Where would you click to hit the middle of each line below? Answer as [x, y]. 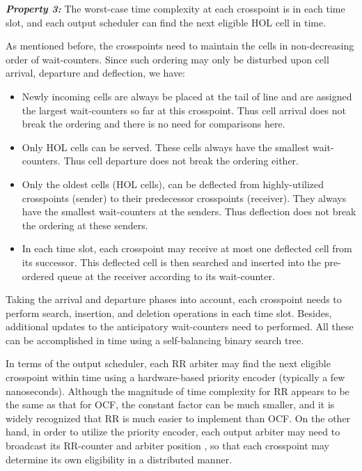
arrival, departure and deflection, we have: [96, 73]
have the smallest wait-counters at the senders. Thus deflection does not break [189, 211]
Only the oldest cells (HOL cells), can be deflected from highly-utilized [173, 184]
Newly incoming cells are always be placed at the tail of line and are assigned [187, 96]
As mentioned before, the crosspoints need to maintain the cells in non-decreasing [180, 46]
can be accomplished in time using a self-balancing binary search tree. [155, 340]
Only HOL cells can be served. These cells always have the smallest [166, 147]
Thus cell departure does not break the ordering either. [181, 161]
